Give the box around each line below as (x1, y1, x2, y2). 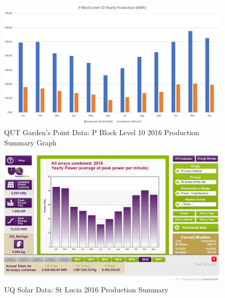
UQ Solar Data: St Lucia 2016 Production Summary (4, 284, 169, 295)
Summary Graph (4, 137, 57, 147)
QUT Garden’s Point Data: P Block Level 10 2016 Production (4, 126, 199, 137)
